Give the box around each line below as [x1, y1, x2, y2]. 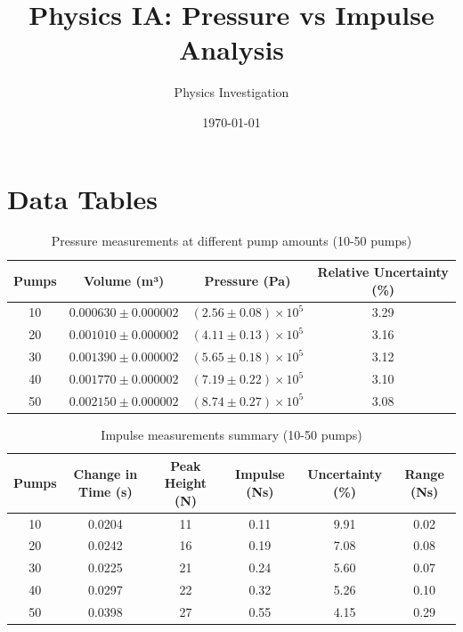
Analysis [178, 31, 285, 68]
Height [164, 474, 207, 492]
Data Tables [7, 180, 158, 216]
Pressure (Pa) [204, 271, 291, 289]
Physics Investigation [174, 83, 289, 101]
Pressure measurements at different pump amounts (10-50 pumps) [51, 231, 412, 250]
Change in [73, 465, 138, 483]
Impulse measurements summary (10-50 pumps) [101, 425, 362, 443]
